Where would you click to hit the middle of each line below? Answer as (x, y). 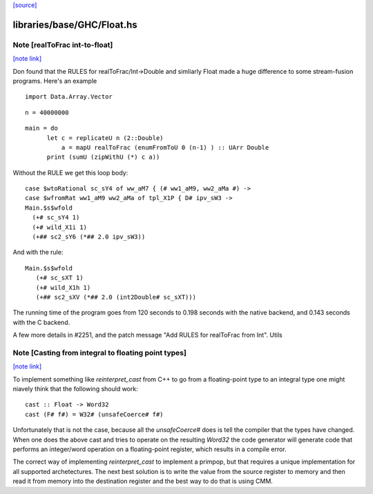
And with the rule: (38, 253)
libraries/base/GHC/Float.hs (75, 24)
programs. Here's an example (55, 81)
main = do (41, 128)
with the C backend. (41, 322)
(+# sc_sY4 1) (56, 218)
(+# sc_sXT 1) (59, 278)
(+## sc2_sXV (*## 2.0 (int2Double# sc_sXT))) (116, 297)
